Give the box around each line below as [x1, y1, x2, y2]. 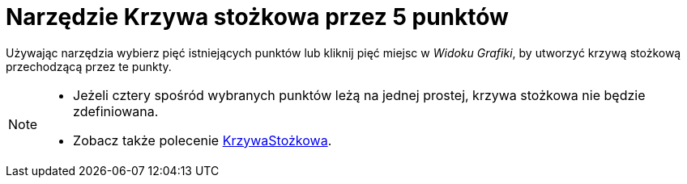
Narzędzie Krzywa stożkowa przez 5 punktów [6, 3, 509, 31]
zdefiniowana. [73, 102, 159, 119]
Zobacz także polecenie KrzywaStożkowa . [73, 132, 332, 148]
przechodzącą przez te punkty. [6, 59, 172, 73]
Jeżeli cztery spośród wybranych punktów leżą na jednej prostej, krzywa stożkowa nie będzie [73, 86, 646, 103]
